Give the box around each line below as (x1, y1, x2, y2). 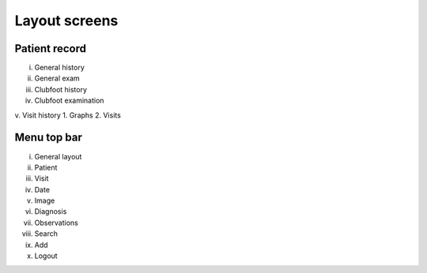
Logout (34, 251, 59, 260)
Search (34, 229, 59, 238)
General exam (34, 73, 81, 83)
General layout (34, 151, 82, 161)
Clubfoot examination (34, 95, 104, 106)
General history (34, 63, 85, 73)
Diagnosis (34, 207, 67, 216)
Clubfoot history (34, 84, 87, 94)
